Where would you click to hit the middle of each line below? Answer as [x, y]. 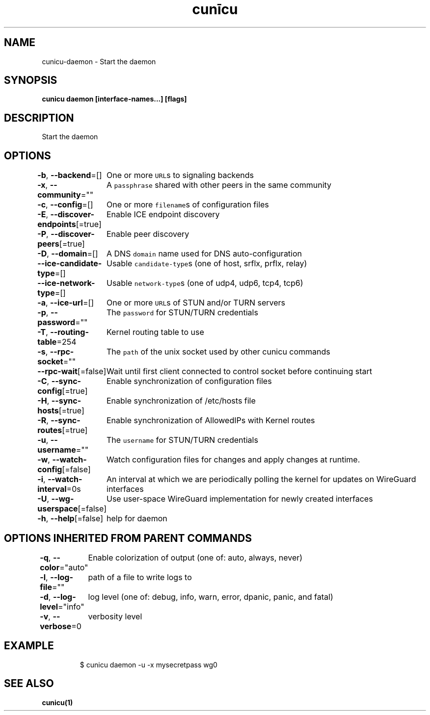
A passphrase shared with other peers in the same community [219, 185]
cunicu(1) [57, 702]
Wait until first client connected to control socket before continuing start [240, 371]
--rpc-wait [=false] [72, 371]
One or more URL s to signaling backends [180, 175]
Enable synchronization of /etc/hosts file [181, 401]
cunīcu [215, 9]
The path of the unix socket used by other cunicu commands [218, 352]
